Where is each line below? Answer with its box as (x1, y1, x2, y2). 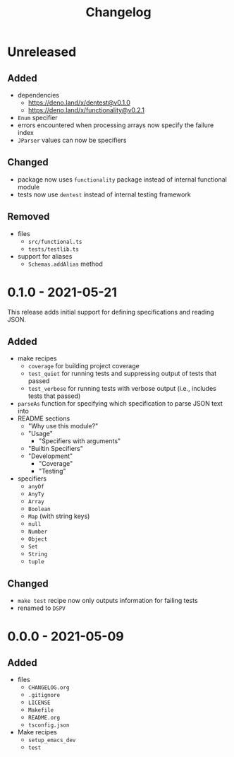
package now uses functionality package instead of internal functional (17, 175, 227, 184)
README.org (27, 715, 61, 722)
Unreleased (7, 44, 77, 60)
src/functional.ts (27, 238, 82, 245)
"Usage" (27, 429, 53, 438)
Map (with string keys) (27, 512, 90, 520)
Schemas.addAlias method (27, 259, 104, 268)
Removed (7, 211, 50, 223)
